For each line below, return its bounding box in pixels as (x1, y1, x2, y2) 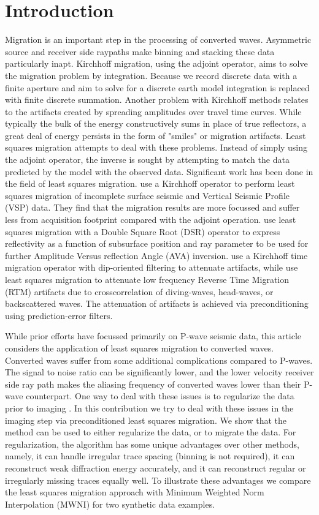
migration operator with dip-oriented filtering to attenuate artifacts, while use (5, 261, 298, 274)
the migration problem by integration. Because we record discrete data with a (5, 69, 298, 81)
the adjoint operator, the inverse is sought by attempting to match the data (5, 153, 290, 166)
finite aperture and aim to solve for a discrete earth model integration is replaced (5, 81, 310, 94)
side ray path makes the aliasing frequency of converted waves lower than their (5, 377, 301, 390)
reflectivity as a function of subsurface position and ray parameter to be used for (5, 237, 309, 250)
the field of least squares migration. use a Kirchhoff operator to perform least (5, 177, 295, 190)
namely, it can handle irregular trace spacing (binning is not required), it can (5, 449, 295, 462)
